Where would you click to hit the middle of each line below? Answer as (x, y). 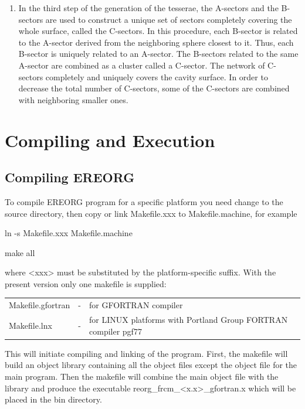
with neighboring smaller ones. (73, 99)
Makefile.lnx (30, 325)
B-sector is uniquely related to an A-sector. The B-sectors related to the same (158, 54)
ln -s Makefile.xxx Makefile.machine (69, 233)
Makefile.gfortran (40, 305)
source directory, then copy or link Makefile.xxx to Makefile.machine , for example (151, 213)
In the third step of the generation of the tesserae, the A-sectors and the (148, 8)
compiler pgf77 (116, 331)
